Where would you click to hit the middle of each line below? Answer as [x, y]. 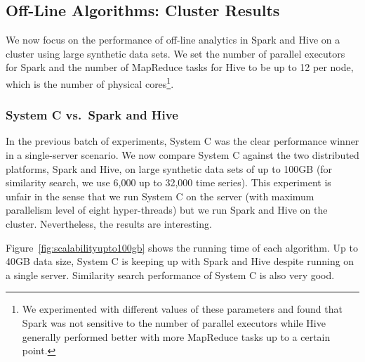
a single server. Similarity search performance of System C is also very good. [170, 274]
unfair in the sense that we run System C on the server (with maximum [160, 196]
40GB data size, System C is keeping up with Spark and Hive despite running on [180, 261]
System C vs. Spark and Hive [92, 115]
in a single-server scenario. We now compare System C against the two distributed [182, 155]
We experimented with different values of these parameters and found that [182, 309]
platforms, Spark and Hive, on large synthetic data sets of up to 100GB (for [169, 168]
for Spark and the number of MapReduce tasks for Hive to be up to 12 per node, [180, 67]
